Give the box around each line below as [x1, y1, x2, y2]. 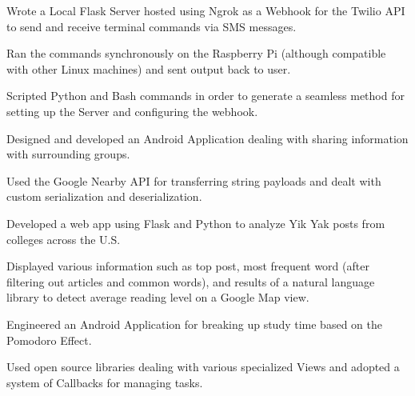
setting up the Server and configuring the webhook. [6, 102, 258, 119]
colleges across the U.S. [6, 230, 121, 247]
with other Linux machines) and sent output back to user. [6, 60, 291, 77]
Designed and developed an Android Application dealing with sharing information [6, 130, 409, 146]
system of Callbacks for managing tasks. [6, 374, 203, 390]
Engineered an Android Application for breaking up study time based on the [6, 315, 382, 332]
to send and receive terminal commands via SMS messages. [6, 18, 297, 34]
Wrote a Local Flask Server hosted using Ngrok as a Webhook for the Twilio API [6, 2, 405, 18]
